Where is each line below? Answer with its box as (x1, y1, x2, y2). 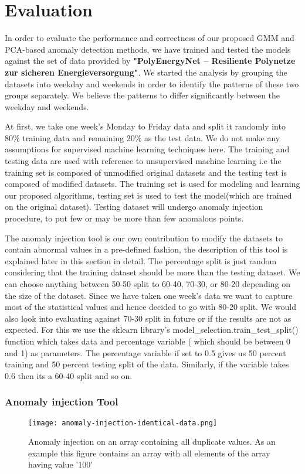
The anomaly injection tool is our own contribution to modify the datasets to (5, 231, 283, 244)
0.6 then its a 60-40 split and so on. (5, 369, 133, 381)
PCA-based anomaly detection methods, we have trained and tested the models (5, 43, 291, 55)
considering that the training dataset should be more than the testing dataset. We (5, 266, 300, 278)
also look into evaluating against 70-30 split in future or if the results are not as (5, 312, 292, 324)
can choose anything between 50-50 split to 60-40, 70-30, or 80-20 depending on (5, 278, 291, 289)
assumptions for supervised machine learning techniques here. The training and (5, 143, 290, 155)
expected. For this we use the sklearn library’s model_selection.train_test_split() (5, 323, 299, 336)
